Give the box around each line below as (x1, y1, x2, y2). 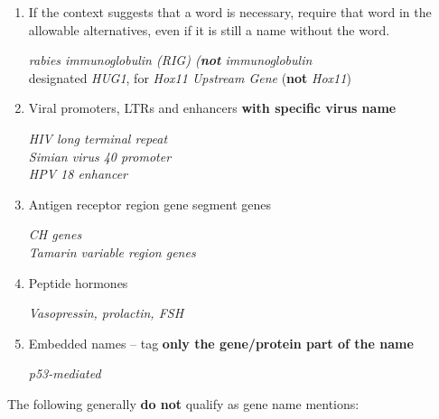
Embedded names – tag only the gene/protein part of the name (28, 333, 414, 352)
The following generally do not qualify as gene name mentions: (7, 394, 360, 413)
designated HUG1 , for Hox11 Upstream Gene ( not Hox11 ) (28, 68, 351, 87)
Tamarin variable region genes (28, 242, 196, 261)
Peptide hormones (28, 273, 128, 292)
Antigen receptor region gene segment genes (28, 194, 271, 213)
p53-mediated (28, 364, 101, 383)
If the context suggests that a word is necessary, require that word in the (28, 3, 432, 21)
